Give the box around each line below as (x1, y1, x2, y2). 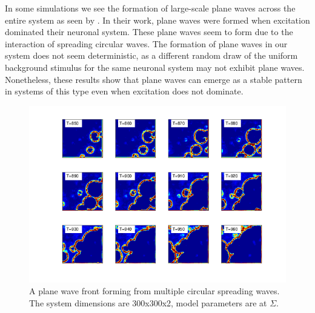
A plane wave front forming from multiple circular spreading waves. (29, 285, 280, 297)
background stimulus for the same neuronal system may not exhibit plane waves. (5, 61, 305, 73)
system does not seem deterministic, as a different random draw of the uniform (5, 49, 298, 62)
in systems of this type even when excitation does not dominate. (5, 85, 244, 97)
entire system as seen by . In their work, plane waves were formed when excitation (5, 13, 310, 26)
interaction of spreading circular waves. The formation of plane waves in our (5, 37, 288, 50)
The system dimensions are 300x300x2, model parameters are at (29, 296, 267, 309)
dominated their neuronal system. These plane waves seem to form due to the (5, 25, 293, 38)
